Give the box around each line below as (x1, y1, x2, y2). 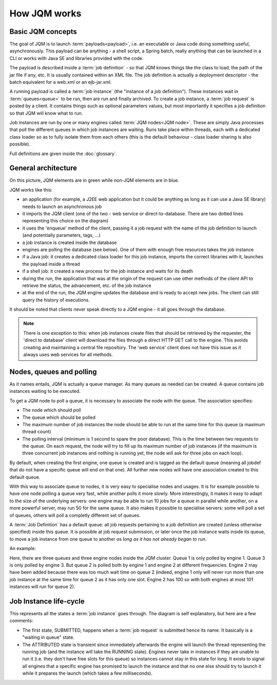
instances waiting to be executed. (9, 388, 81, 394)
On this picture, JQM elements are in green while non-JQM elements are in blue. (9, 177, 180, 183)
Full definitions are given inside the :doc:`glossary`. (9, 150, 117, 157)
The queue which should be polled (22, 414, 96, 421)
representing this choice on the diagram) (22, 218, 109, 224)
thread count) (22, 429, 51, 435)
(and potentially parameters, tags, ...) (22, 232, 101, 238)
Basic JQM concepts (9, 27, 77, 36)
